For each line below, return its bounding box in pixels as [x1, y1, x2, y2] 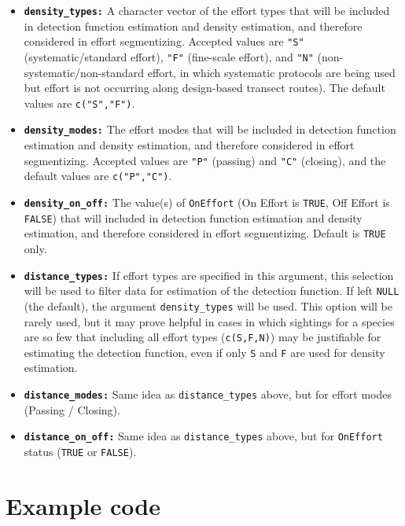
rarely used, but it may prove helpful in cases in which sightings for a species [24, 313, 395, 329]
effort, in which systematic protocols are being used [147, 64, 396, 80]
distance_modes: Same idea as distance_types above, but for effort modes [24, 386, 392, 402]
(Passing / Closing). [24, 401, 120, 417]
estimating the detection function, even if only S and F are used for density [24, 344, 385, 360]
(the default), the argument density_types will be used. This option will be [24, 297, 392, 314]
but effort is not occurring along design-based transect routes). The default [24, 79, 385, 96]
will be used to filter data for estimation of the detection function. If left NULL [24, 282, 399, 299]
